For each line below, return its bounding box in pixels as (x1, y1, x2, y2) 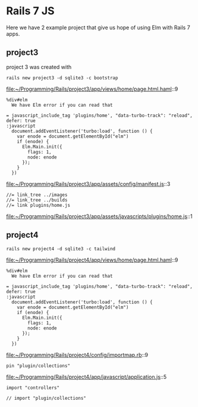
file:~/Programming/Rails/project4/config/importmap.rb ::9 (6, 351, 149, 358)
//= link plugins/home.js (6, 202, 70, 208)
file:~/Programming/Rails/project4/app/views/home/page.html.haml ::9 (6, 256, 178, 263)
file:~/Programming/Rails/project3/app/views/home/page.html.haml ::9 (6, 85, 178, 92)
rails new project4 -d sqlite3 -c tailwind (6, 246, 116, 251)
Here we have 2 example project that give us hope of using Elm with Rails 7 (6, 24, 190, 31)
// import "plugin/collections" (6, 395, 86, 401)
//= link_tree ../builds (6, 197, 68, 203)
